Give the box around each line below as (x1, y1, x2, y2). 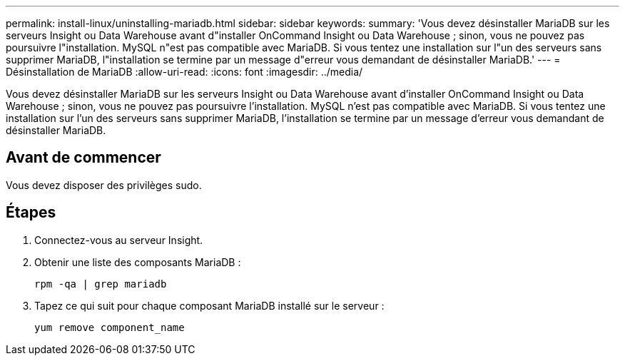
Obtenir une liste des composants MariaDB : (34, 255, 241, 268)
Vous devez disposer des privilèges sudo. (6, 178, 202, 191)
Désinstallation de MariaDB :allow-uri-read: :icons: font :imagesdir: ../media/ (6, 66, 363, 78)
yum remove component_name (34, 321, 185, 333)
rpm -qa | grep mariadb (34, 278, 167, 290)
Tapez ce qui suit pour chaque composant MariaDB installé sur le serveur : (34, 299, 385, 312)
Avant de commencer (6, 148, 161, 167)
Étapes (6, 203, 56, 222)
